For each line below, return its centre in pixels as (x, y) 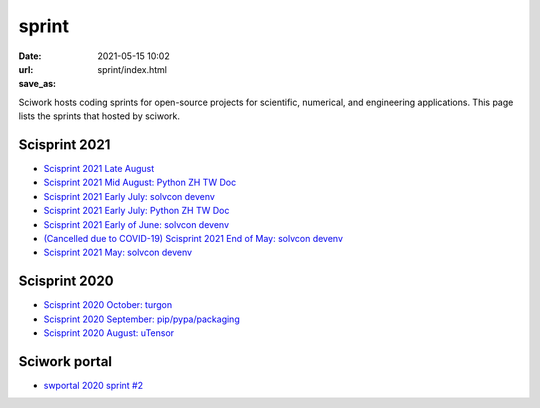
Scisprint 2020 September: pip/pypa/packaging (141, 319)
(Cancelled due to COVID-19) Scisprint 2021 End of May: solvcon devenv (193, 238)
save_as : (37, 84)
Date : (30, 56)
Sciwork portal (65, 361)
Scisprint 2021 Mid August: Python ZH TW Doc (140, 182)
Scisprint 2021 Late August (99, 169)
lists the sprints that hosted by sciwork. (99, 116)
